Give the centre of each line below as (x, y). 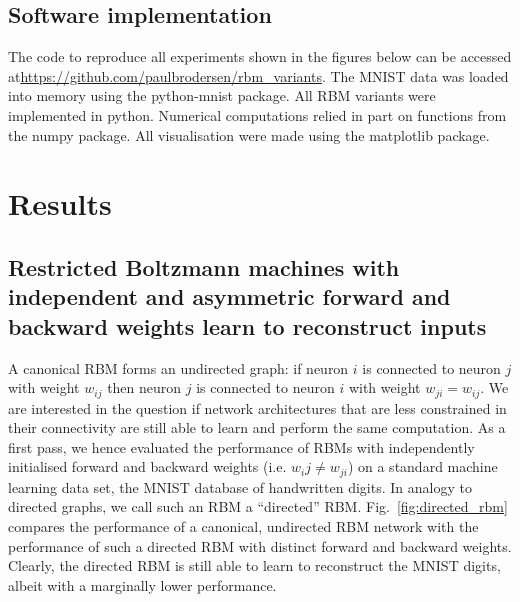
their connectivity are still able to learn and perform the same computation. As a (257, 427)
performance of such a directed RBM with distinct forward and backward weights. (260, 545)
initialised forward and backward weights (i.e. (147, 466)
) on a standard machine (422, 466)
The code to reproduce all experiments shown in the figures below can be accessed (260, 56)
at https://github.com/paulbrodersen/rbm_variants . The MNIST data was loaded (258, 75)
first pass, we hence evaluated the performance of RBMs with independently (241, 446)
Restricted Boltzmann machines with (204, 266)
